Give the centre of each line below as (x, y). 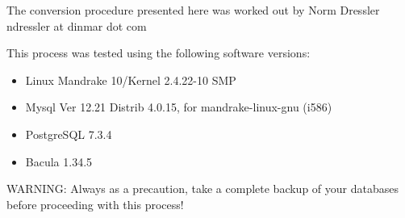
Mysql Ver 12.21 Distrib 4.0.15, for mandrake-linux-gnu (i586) (179, 107)
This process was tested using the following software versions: (159, 53)
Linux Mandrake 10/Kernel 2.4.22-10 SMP (131, 80)
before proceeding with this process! (95, 204)
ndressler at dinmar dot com (77, 25)
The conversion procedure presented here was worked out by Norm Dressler (193, 10)
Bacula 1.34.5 (59, 161)
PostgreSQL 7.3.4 (69, 134)
